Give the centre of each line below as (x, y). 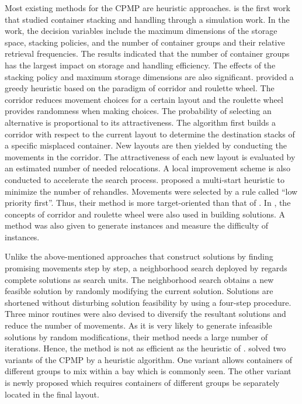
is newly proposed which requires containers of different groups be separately (142, 382)
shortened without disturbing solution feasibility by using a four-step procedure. (148, 302)
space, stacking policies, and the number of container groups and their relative (145, 42)
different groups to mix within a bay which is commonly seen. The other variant (148, 371)
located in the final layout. (52, 394)
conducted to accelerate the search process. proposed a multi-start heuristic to (145, 179)
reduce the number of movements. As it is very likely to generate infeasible (138, 325)
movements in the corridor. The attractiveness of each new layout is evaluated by (150, 156)
